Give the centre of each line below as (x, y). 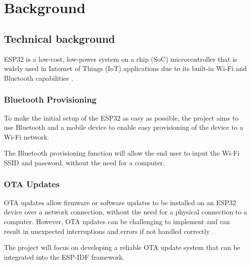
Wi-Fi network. (27, 136)
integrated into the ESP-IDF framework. (64, 256)
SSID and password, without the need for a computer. (84, 162)
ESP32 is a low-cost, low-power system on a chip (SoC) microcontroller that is (121, 59)
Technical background (59, 38)
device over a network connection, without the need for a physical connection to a (126, 212)
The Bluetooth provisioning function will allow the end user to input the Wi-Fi (122, 153)
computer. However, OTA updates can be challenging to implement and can (117, 221)
